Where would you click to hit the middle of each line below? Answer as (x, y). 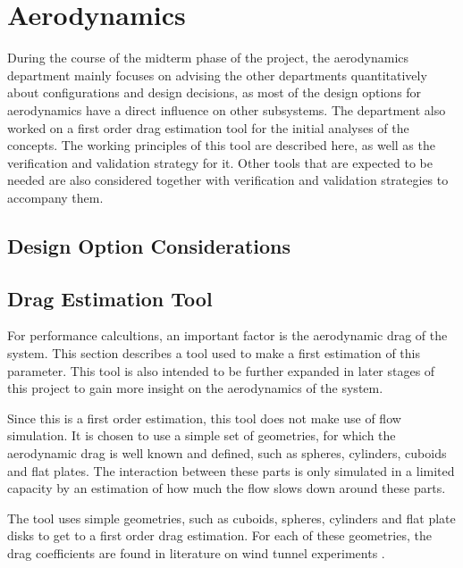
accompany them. (55, 197)
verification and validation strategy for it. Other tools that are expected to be (220, 162)
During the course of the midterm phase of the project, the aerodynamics (208, 58)
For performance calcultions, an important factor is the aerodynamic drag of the (227, 335)
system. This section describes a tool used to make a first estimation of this (214, 353)
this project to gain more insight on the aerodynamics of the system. (195, 388)
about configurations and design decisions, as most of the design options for (215, 92)
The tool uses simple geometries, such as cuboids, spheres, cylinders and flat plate (231, 518)
